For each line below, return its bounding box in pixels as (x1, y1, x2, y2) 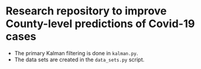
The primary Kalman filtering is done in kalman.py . (14, 49, 138, 56)
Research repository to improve (5, 4, 167, 18)
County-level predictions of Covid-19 (5, 17, 195, 31)
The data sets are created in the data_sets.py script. (14, 56, 145, 63)
